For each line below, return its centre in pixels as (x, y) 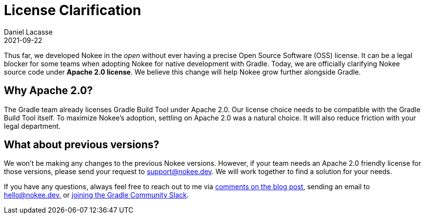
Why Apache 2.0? (48, 91)
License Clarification (73, 10)
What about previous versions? (82, 145)
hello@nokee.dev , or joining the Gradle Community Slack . (96, 195)
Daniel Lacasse (28, 32)
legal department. (32, 126)
